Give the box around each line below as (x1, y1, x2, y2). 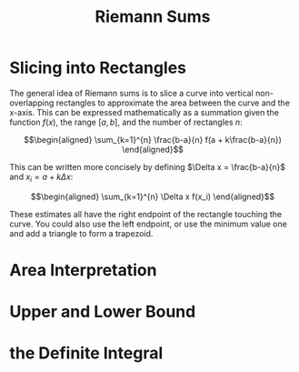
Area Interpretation (9, 259, 157, 280)
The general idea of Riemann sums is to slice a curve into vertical (9, 87, 254, 98)
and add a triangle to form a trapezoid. (9, 227, 154, 238)
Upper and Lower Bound (9, 302, 196, 322)
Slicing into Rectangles (9, 57, 187, 78)
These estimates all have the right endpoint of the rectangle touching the (9, 208, 283, 219)
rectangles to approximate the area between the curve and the (55, 97, 291, 108)
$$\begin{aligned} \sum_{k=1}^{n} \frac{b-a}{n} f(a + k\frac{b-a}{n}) (24, 134, 282, 145)
